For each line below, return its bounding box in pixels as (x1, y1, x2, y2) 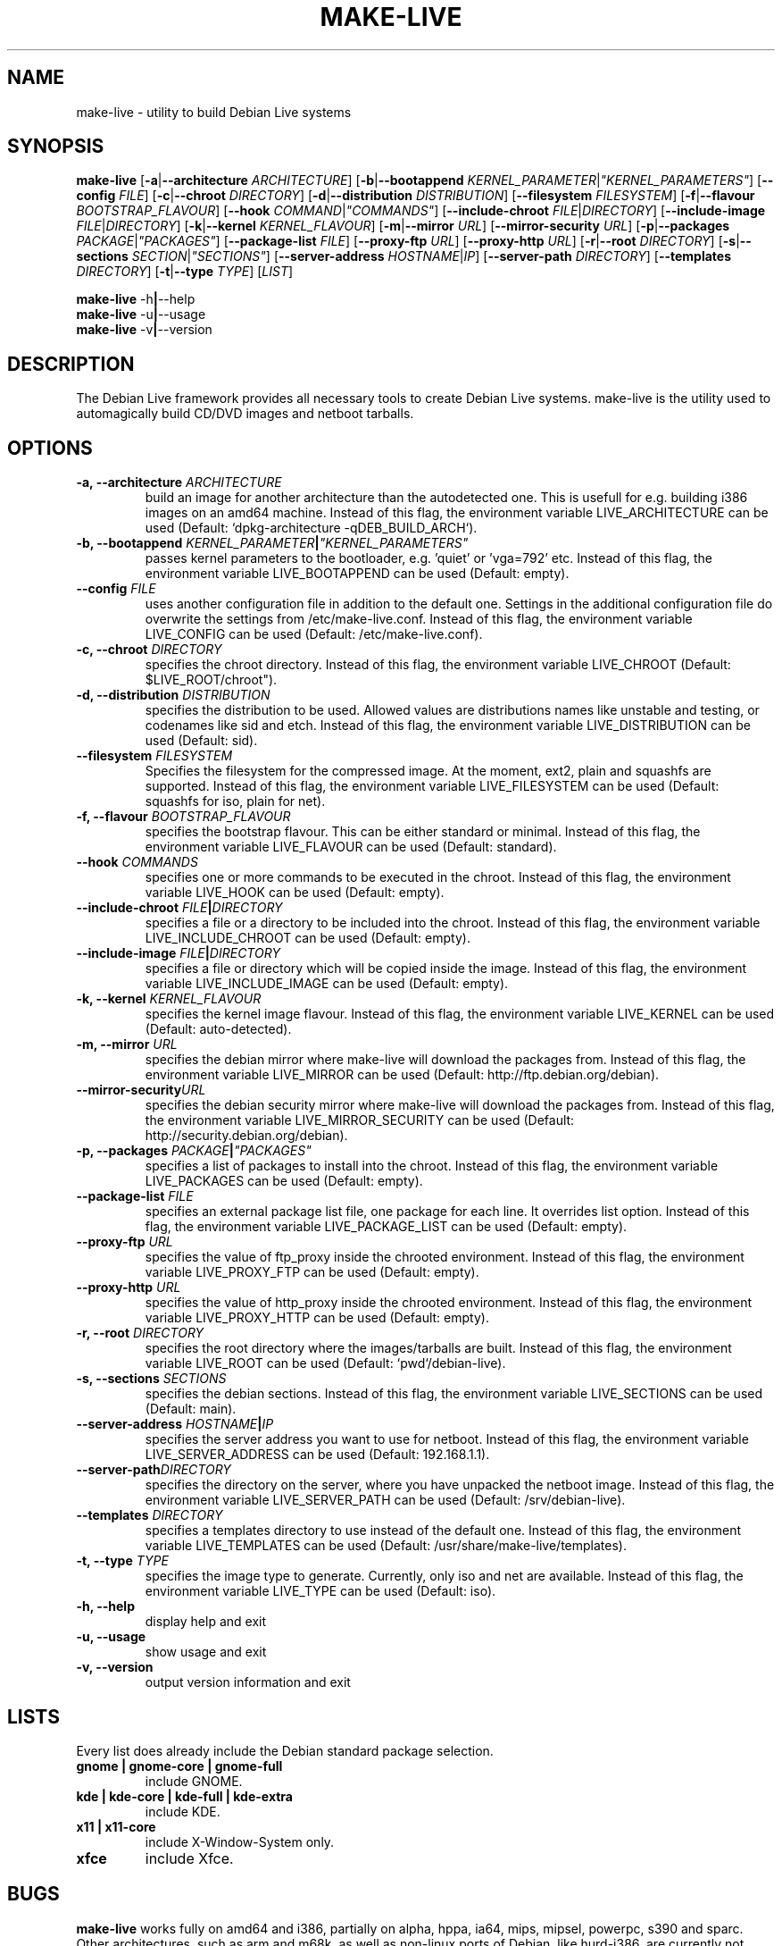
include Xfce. (145, 1849, 234, 1867)
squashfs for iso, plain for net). (145, 793, 326, 809)
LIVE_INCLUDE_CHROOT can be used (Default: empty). (145, 930, 470, 946)
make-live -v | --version (76, 322, 212, 338)
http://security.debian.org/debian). (145, 1128, 348, 1144)
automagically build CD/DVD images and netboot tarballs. (76, 406, 414, 422)
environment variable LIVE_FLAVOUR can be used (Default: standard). (145, 839, 557, 855)
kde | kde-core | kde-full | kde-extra (76, 1788, 293, 1804)
